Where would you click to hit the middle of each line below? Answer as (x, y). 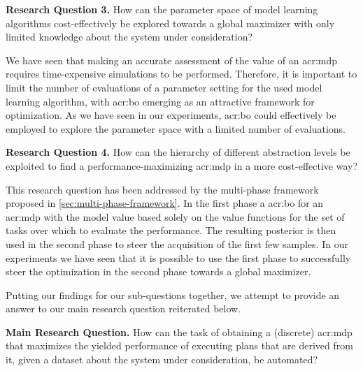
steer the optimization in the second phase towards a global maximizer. (158, 271)
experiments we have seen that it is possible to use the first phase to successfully (178, 257)
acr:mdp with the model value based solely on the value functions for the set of (175, 216)
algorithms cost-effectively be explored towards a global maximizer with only (170, 23)
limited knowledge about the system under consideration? (129, 37)
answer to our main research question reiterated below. (123, 308)
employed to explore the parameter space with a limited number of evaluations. (176, 128)
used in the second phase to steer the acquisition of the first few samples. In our (177, 243)
